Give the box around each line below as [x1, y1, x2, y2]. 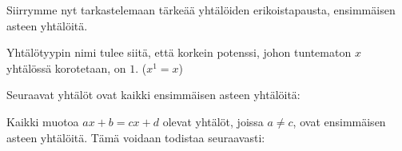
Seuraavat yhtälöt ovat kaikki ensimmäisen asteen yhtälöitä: [6, 86, 301, 103]
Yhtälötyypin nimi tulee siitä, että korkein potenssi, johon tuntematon [6, 44, 352, 61]
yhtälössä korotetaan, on [6, 59, 126, 76]
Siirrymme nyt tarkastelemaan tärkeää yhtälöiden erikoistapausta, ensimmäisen [6, 2, 396, 18]
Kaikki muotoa [6, 113, 79, 129]
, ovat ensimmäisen [293, 113, 386, 129]
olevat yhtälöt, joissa [162, 113, 264, 129]
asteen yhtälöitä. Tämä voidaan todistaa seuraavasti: [6, 129, 265, 145]
